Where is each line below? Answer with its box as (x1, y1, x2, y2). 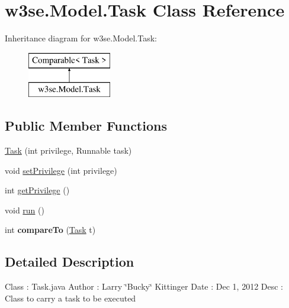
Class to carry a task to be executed (5, 291, 136, 304)
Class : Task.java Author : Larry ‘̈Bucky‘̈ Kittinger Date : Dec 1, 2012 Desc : (5, 280, 284, 293)
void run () (5, 203, 44, 216)
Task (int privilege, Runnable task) (5, 144, 132, 157)
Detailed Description (5, 252, 134, 271)
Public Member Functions (5, 116, 167, 135)
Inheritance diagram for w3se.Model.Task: (5, 32, 157, 44)
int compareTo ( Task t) (5, 223, 96, 236)
